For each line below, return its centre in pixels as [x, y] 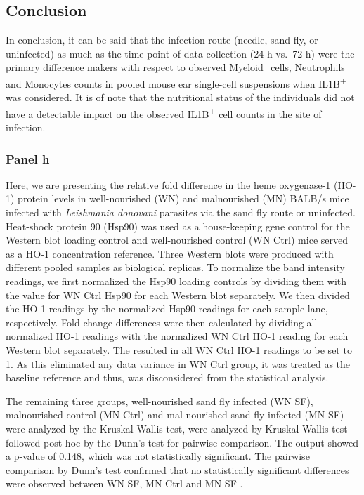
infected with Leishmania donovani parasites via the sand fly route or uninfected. [181, 212]
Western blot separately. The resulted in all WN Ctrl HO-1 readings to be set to [179, 350]
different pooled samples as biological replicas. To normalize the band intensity [175, 267]
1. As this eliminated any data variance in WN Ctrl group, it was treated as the [178, 363]
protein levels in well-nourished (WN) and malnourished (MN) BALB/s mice [183, 198]
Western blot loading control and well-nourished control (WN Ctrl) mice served [177, 240]
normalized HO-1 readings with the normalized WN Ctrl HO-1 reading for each [177, 336]
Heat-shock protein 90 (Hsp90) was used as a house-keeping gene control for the [178, 226]
